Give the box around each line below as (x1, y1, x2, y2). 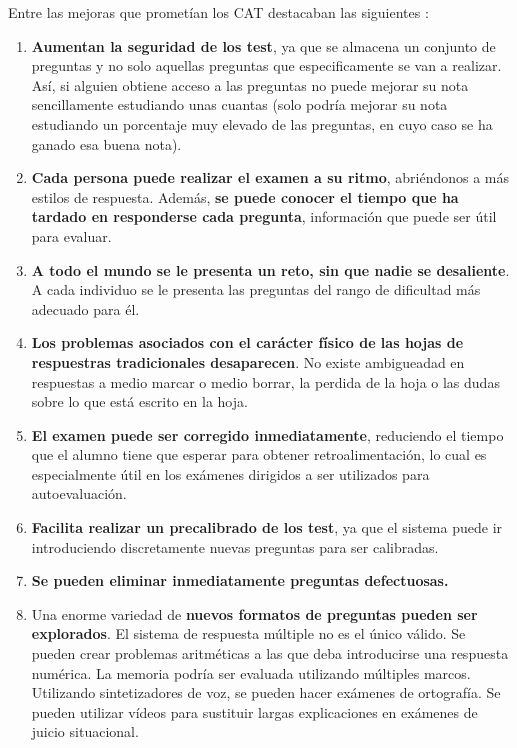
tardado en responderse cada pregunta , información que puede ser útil (31, 206, 497, 227)
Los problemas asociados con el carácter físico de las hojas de (31, 332, 464, 353)
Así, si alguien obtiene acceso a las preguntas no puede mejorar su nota (31, 74, 469, 95)
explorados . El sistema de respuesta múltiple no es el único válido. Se (31, 623, 466, 644)
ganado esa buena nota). (31, 133, 182, 154)
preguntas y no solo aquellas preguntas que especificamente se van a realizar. (31, 55, 502, 76)
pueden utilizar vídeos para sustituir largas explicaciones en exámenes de (31, 701, 478, 722)
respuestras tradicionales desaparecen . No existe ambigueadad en (31, 351, 465, 372)
